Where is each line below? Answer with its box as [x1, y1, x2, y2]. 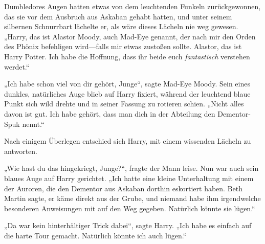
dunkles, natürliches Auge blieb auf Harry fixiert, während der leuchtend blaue [4, 88, 251, 99]
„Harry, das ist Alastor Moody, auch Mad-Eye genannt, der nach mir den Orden [4, 31, 256, 41]
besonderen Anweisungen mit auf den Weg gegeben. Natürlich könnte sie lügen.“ [4, 203, 255, 213]
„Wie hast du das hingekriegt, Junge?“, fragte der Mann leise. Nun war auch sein [4, 163, 259, 173]
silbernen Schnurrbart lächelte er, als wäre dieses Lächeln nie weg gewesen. [4, 21, 238, 32]
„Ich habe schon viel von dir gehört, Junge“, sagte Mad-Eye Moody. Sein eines [4, 78, 250, 89]
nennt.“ [22, 118, 45, 129]
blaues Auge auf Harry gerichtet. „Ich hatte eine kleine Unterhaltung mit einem [4, 172, 254, 183]
